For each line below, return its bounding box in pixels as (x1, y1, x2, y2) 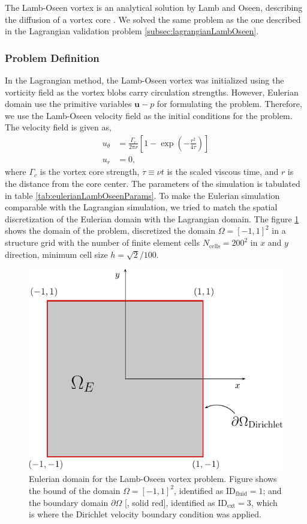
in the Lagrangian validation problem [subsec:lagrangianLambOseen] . (5, 25, 259, 37)
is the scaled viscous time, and (167, 165, 279, 178)
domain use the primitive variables (5, 97, 132, 110)
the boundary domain (29, 496, 109, 508)
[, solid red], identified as (124, 496, 215, 508)
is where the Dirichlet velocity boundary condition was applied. (29, 508, 261, 520)
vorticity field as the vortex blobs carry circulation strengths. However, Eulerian (5, 85, 299, 98)
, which (251, 496, 278, 508)
